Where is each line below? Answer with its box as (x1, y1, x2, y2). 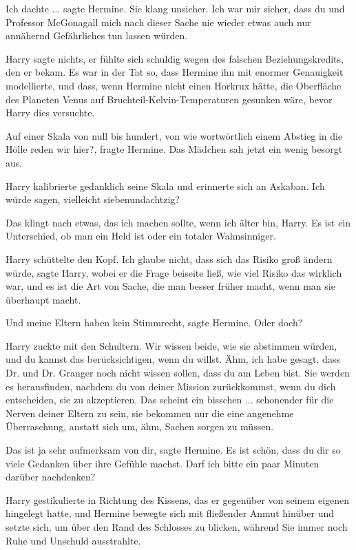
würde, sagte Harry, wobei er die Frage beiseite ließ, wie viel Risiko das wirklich (6, 265, 342, 279)
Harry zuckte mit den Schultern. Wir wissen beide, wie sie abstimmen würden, (6, 338, 337, 352)
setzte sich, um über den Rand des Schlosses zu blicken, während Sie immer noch (6, 520, 348, 533)
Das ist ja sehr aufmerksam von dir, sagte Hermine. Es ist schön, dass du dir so (6, 443, 341, 457)
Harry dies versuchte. (6, 105, 95, 120)
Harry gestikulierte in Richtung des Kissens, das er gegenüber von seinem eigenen (6, 492, 350, 507)
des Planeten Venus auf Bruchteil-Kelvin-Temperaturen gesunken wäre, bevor (6, 92, 333, 106)
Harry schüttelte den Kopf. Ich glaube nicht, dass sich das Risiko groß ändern (6, 251, 333, 266)
